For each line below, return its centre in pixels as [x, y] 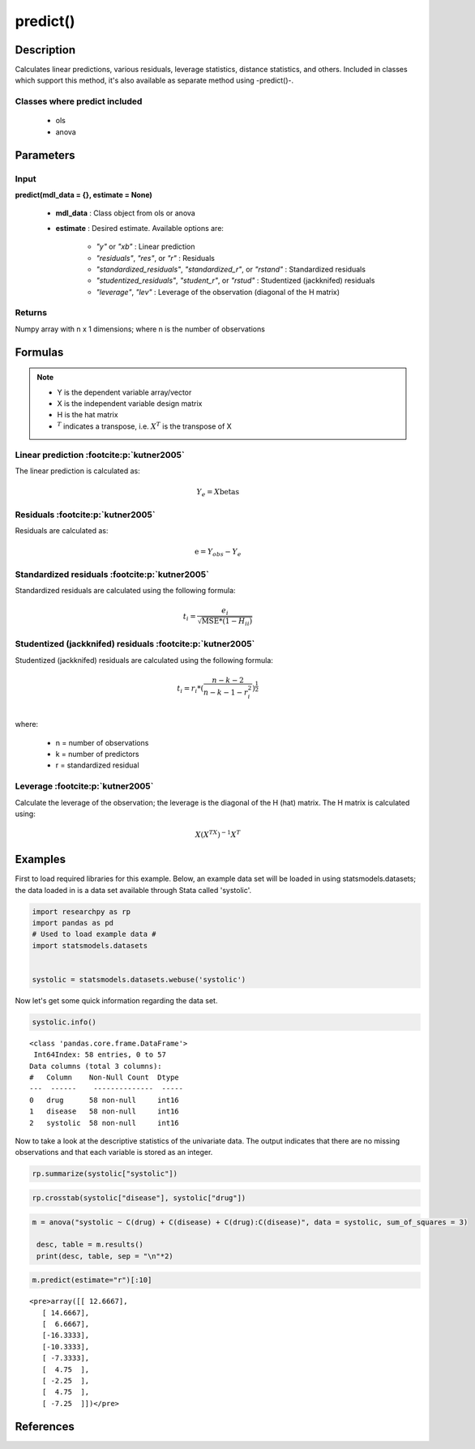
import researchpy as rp [81, 911]
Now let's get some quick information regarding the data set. [116, 1000]
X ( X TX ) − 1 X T [218, 834]
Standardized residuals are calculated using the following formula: [125, 591]
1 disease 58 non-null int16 [105, 1111]
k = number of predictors [97, 754]
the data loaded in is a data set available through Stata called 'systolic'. [133, 890]
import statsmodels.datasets [90, 945]
